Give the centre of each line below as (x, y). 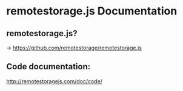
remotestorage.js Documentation (92, 11)
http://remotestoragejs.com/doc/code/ (55, 81)
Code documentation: (48, 67)
